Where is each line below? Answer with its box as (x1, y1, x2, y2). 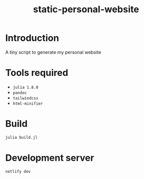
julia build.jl (5, 135, 38, 140)
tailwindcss (12, 95, 38, 100)
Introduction (5, 32, 59, 44)
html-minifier (12, 101, 43, 106)
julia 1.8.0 (12, 85, 38, 90)
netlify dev (5, 169, 31, 174)
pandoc (12, 90, 27, 95)
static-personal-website (33, 4, 139, 15)
